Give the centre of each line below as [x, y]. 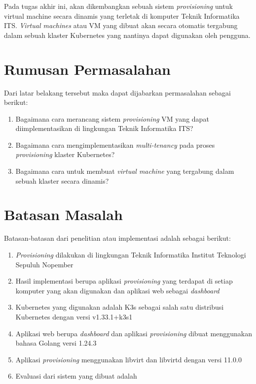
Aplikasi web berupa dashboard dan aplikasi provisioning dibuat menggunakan [134, 333]
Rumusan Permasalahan [87, 69]
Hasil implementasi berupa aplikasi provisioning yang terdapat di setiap [124, 281]
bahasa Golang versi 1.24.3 [56, 343]
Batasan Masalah [63, 214]
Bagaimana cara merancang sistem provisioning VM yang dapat [112, 118]
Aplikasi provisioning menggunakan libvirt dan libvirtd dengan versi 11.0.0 [128, 359]
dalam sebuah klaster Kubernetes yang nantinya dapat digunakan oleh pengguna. [127, 35]
